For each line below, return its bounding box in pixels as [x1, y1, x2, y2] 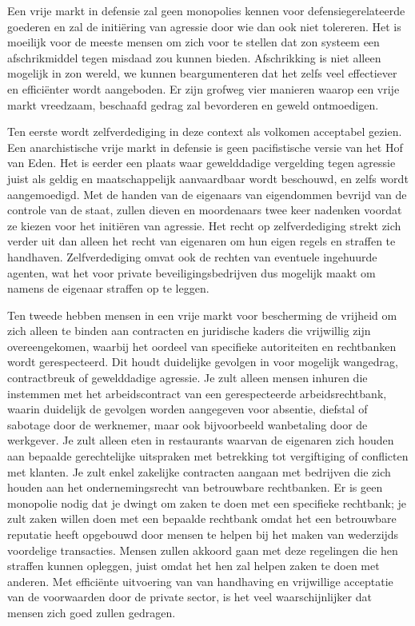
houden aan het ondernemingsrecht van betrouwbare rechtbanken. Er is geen [7, 479, 383, 496]
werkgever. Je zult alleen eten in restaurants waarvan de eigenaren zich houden [7, 432, 394, 449]
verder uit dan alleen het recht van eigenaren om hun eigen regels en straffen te [7, 233, 396, 249]
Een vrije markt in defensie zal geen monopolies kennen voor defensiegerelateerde [7, 2, 405, 18]
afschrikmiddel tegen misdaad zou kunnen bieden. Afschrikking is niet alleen [7, 49, 381, 66]
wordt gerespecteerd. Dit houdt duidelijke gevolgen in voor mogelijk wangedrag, [7, 353, 398, 370]
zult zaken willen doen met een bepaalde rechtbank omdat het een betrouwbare [7, 510, 397, 527]
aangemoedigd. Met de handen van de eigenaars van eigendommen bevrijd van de [7, 185, 407, 202]
